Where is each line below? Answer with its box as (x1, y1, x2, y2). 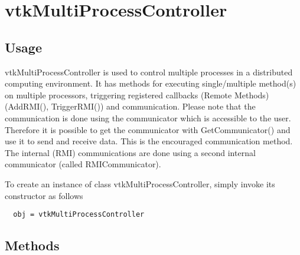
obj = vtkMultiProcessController (13, 210, 145, 219)
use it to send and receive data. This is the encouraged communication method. (5, 135, 293, 147)
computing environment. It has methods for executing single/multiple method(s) (5, 77, 296, 90)
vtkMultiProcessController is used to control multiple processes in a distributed (5, 65, 293, 78)
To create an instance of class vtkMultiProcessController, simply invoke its (5, 177, 275, 190)
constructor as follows (5, 189, 83, 201)
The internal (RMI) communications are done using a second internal (5, 146, 256, 158)
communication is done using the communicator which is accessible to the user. (5, 111, 291, 124)
